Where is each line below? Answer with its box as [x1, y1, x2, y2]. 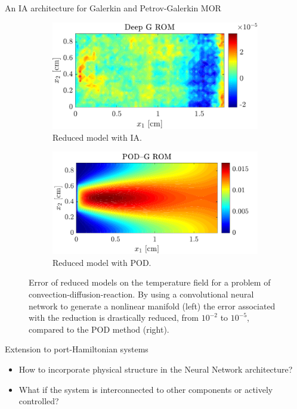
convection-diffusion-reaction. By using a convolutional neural [29, 288, 254, 300]
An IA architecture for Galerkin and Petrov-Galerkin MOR [5, 2, 221, 14]
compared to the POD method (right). [29, 323, 169, 335]
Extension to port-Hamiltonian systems [5, 343, 148, 355]
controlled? [18, 395, 59, 407]
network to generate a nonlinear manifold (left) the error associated [29, 299, 276, 312]
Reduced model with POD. [52, 256, 151, 268]
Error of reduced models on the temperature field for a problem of [29, 276, 271, 289]
